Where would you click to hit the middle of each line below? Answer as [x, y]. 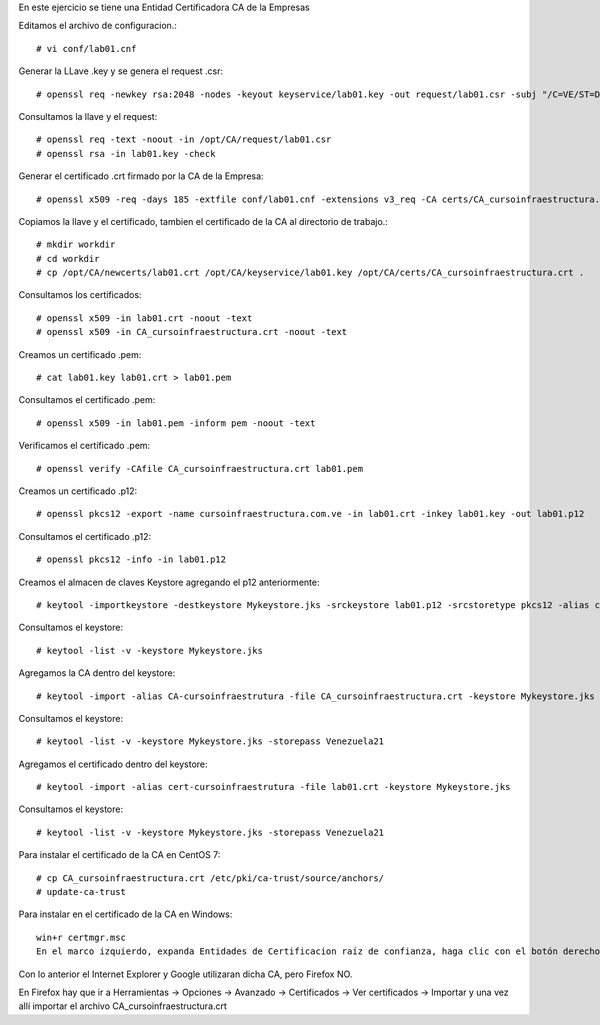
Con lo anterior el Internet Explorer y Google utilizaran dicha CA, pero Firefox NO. [185, 974]
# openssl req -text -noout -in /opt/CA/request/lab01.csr [184, 139]
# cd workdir [68, 258]
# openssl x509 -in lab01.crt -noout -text [144, 318]
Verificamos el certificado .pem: [84, 446]
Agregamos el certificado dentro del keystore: [113, 764]
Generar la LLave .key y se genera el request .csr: [121, 71]
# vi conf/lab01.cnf [86, 48]
